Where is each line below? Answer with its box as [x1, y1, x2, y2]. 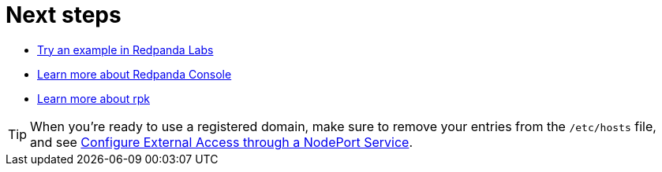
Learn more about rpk [37, 91, 150, 105]
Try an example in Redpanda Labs [37, 42, 214, 57]
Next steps [6, 2, 122, 28]
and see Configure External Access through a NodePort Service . [30, 134, 413, 150]
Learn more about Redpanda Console [37, 67, 232, 81]
